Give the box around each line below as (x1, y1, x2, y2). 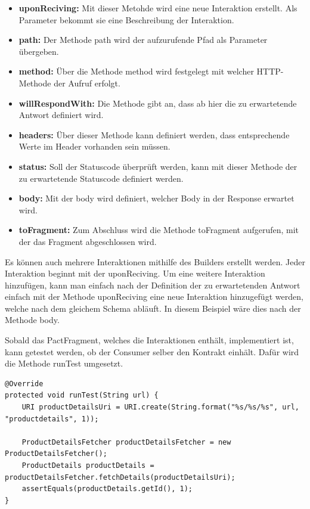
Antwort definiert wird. (18, 108, 104, 121)
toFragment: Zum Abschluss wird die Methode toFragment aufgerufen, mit (18, 224, 299, 236)
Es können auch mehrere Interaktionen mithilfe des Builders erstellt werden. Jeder (5, 255, 305, 268)
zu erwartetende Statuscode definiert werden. (18, 172, 184, 184)
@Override (5, 379, 44, 388)
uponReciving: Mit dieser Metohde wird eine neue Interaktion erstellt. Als (18, 2, 297, 14)
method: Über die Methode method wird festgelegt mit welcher (18, 65, 254, 77)
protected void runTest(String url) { (5, 391, 159, 400)
